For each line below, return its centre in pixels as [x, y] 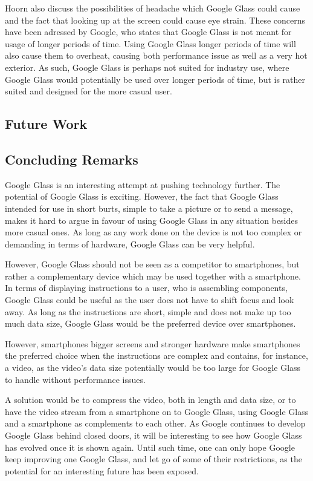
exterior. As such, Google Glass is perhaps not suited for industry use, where [147, 67]
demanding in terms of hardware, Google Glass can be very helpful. [130, 244]
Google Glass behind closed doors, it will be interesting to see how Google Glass [153, 435]
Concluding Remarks [72, 159]
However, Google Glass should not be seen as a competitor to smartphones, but [152, 264]
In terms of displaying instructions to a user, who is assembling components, [146, 288]
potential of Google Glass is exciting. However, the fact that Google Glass [142, 196]
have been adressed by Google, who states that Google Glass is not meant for [148, 32]
